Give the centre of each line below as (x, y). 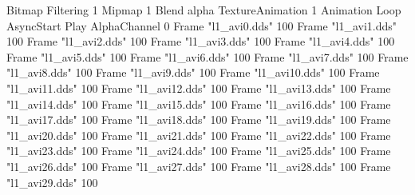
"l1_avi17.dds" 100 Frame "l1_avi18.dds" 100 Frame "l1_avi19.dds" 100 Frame (199, 119)
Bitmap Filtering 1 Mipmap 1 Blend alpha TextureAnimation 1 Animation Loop (204, 10)
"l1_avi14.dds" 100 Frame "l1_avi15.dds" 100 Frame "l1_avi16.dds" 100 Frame (199, 103)
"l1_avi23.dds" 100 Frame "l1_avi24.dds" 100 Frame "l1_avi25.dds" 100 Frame (199, 151)
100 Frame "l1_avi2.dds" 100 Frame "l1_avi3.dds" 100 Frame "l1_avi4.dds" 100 (201, 41)
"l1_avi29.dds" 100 (52, 182)
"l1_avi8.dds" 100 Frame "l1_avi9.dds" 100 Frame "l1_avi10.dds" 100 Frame (193, 72)
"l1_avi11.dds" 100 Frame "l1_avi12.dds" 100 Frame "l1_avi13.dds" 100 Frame (199, 88)
